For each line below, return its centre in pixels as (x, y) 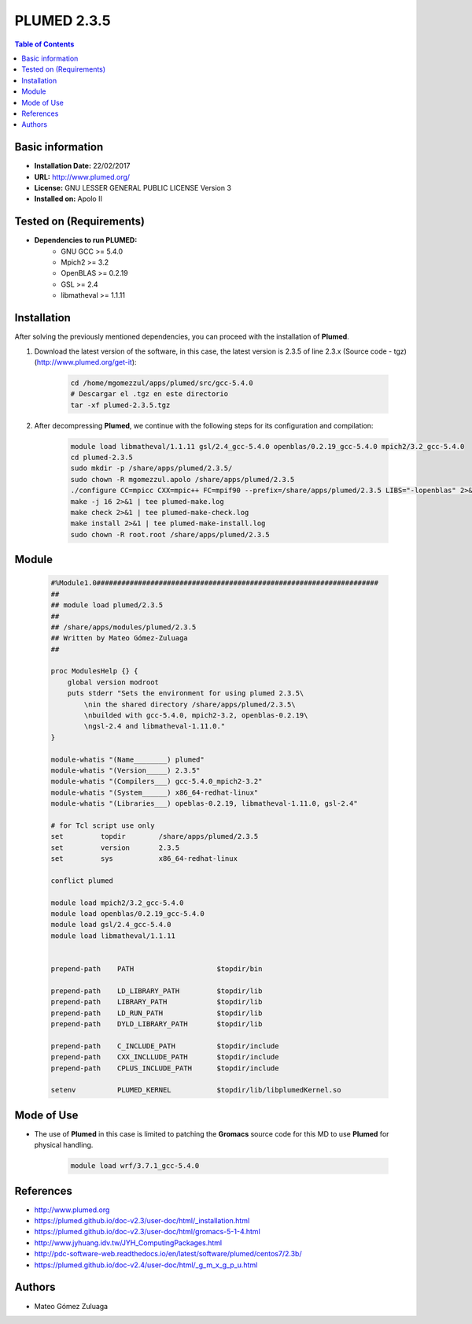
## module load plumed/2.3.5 (107, 605)
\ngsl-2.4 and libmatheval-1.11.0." (155, 726)
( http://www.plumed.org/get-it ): (85, 362)
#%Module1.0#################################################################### (215, 583)
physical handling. (64, 1145)
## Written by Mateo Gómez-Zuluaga (119, 638)
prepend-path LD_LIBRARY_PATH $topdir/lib (157, 991)
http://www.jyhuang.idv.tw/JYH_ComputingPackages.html (128, 1242)
